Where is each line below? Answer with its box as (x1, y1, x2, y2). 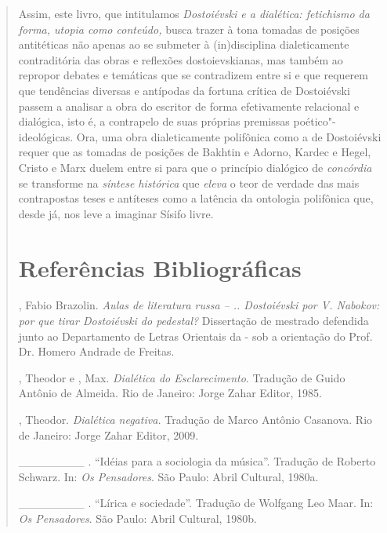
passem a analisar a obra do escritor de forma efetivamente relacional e (18, 97, 360, 114)
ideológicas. (18, 128, 74, 144)
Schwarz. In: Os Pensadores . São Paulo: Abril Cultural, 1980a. (18, 468, 319, 484)
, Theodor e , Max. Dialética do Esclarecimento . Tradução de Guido (18, 369, 345, 385)
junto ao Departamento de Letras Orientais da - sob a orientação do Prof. (18, 327, 373, 344)
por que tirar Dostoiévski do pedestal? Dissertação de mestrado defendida (18, 312, 369, 329)
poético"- (293, 113, 336, 130)
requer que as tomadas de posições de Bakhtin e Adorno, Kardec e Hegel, (18, 144, 371, 160)
